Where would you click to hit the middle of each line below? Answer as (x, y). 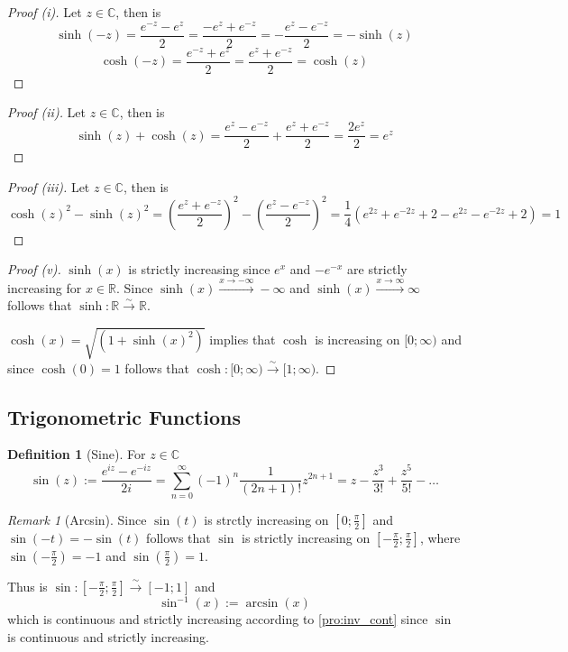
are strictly (377, 269)
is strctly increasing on (266, 519)
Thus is (27, 586)
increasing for (45, 287)
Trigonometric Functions (124, 416)
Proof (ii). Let (47, 112)
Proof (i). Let (45, 12)
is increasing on (357, 339)
